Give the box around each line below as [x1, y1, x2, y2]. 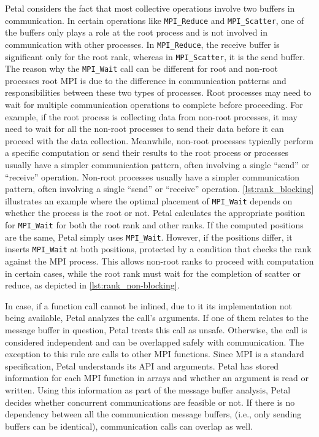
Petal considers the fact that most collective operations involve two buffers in [5, 2, 295, 14]
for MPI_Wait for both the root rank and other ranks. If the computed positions [5, 218, 304, 231]
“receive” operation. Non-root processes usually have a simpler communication [5, 170, 300, 183]
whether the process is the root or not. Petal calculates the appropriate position [5, 206, 306, 219]
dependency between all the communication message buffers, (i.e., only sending [5, 408, 302, 420]
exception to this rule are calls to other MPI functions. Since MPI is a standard [5, 347, 304, 360]
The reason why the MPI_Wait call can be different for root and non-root [5, 62, 278, 75]
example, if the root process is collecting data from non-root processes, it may [5, 110, 298, 123]
